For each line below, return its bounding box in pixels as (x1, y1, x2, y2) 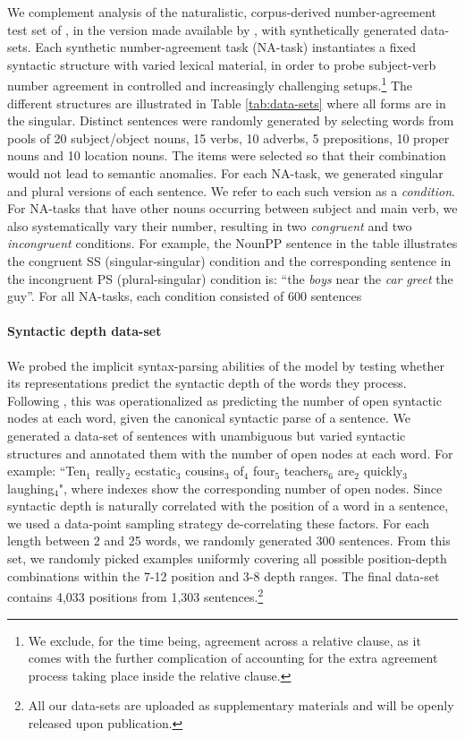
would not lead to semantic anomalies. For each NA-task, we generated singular (7, 164, 444, 182)
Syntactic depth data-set (7, 322, 162, 340)
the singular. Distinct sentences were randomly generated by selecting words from (7, 111, 454, 130)
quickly (363, 461, 403, 480)
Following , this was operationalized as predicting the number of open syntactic (7, 390, 442, 409)
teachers (283, 461, 329, 480)
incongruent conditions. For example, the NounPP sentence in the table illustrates (7, 234, 458, 253)
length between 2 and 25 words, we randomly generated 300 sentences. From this (7, 531, 451, 550)
